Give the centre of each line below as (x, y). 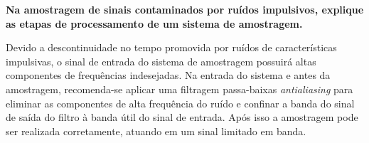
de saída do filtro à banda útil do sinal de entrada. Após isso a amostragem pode (182, 117)
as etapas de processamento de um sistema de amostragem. (154, 23)
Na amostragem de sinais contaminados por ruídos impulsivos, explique (185, 9)
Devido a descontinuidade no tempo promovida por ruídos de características (171, 47)
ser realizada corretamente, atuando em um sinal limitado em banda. (156, 131)
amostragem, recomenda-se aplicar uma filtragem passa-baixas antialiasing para (180, 89)
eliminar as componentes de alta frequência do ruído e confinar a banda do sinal (180, 103)
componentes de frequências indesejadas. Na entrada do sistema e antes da (168, 75)
